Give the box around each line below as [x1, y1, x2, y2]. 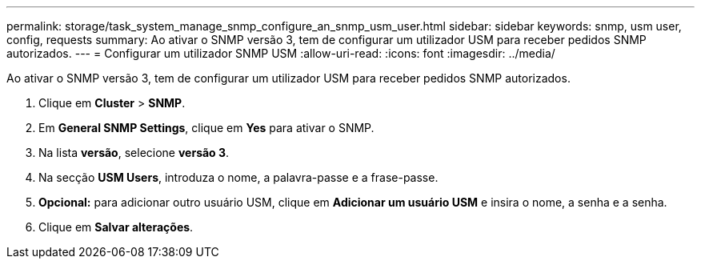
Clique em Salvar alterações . [38, 220, 194, 234]
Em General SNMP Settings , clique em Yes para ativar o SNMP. [38, 121, 375, 135]
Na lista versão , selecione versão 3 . [38, 146, 230, 159]
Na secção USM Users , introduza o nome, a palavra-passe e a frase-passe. [38, 171, 439, 184]
